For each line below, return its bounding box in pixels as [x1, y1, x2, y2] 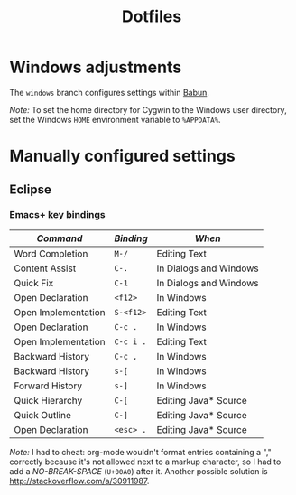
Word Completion [14, 247, 88, 259]
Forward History [14, 379, 83, 392]
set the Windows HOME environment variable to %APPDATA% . [9, 114, 221, 125]
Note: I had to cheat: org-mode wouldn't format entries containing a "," [9, 446, 273, 457]
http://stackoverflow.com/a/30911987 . [9, 475, 150, 486]
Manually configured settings [9, 146, 236, 166]
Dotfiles [121, 6, 182, 27]
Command [36, 232, 83, 245]
